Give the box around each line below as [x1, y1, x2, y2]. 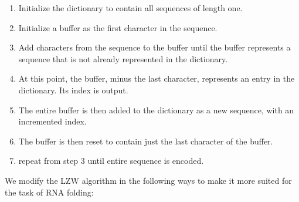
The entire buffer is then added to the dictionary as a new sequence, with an [18, 103, 294, 116]
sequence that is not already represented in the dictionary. [18, 52, 228, 65]
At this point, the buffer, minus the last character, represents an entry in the [18, 72, 295, 85]
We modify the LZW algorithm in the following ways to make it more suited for [5, 174, 292, 186]
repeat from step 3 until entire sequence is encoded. [18, 154, 204, 167]
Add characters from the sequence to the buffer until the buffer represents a [18, 41, 291, 53]
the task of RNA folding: [5, 186, 94, 198]
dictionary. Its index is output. [18, 83, 128, 96]
